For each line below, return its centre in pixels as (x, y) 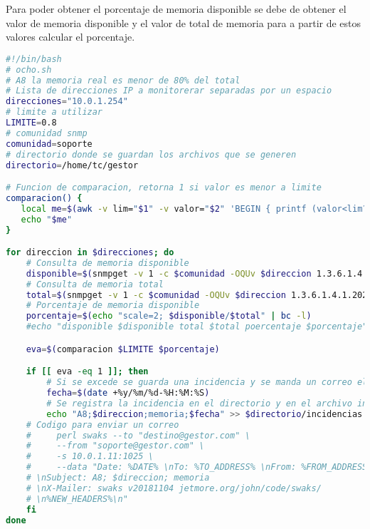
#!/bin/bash (34, 59)
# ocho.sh (29, 70)
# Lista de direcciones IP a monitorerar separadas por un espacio (169, 91)
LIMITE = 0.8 (31, 123)
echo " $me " (47, 219)
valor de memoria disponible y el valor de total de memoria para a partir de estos (184, 22)
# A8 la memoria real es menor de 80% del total (123, 80)
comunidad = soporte (49, 144)
